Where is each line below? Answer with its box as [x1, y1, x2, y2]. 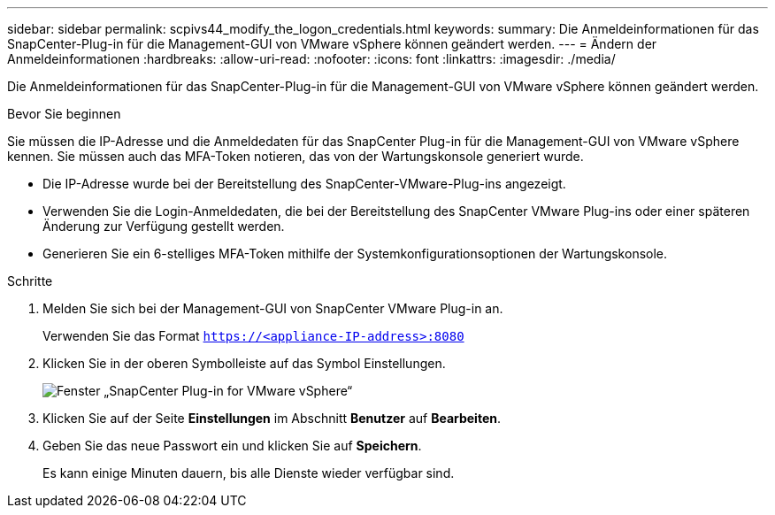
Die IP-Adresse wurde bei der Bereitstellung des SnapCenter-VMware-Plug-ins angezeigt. [42, 176, 566, 191]
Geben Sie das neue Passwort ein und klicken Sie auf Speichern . [42, 438, 422, 453]
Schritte [7, 273, 53, 288]
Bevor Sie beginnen [7, 106, 121, 121]
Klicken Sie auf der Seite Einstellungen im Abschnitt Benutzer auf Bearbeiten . [42, 411, 501, 426]
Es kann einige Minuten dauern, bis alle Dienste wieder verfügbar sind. [42, 465, 455, 480]
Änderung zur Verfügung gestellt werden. [42, 219, 285, 234]
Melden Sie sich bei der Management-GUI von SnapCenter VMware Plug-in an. [42, 301, 503, 316]
